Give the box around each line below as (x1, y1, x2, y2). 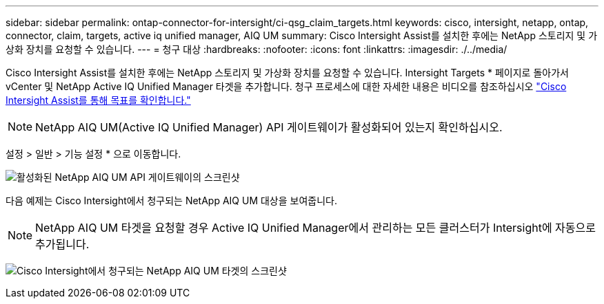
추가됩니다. (35, 237, 90, 251)
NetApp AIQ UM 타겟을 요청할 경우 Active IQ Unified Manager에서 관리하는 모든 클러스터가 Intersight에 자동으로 (35, 221, 596, 235)
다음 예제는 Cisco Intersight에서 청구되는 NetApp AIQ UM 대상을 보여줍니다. (6, 195, 338, 206)
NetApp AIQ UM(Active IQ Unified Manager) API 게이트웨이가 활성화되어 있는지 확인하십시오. (35, 120, 503, 134)
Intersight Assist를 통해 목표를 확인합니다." (6, 94, 191, 106)
